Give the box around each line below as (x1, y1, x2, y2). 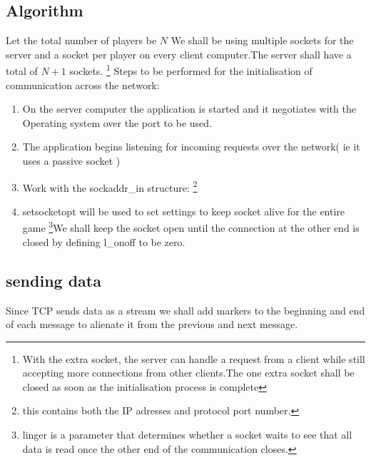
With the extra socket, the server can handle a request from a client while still (22, 351, 365, 366)
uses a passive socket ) (22, 153, 121, 168)
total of (6, 63, 38, 78)
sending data (6, 269, 101, 291)
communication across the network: (6, 77, 160, 92)
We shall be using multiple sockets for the (171, 33, 354, 48)
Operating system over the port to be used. (22, 115, 212, 130)
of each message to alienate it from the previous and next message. (6, 317, 298, 332)
